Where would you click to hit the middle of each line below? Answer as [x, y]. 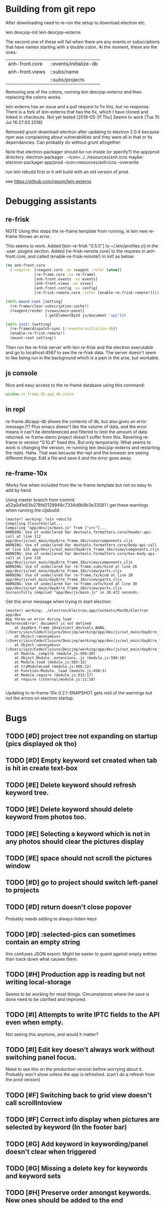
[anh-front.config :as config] [66, 288]
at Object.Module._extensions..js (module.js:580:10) [70, 658]
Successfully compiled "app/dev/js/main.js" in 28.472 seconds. [72, 593]
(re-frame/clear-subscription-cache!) [50, 306]
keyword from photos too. [46, 817]
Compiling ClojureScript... [34, 524]
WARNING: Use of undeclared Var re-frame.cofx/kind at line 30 [71, 584]
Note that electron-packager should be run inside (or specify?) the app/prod [82, 151]
